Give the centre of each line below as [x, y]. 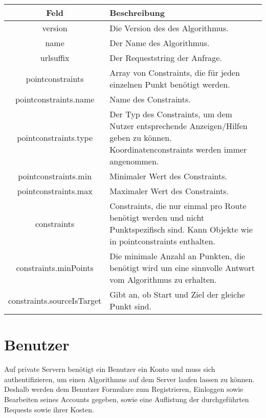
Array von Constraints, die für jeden [175, 72]
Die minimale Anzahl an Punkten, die [178, 256]
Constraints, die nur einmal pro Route [178, 206]
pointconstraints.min [55, 176]
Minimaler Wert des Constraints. [169, 176]
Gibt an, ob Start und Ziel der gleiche [177, 294]
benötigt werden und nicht [157, 217]
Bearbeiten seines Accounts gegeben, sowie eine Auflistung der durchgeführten [127, 399]
